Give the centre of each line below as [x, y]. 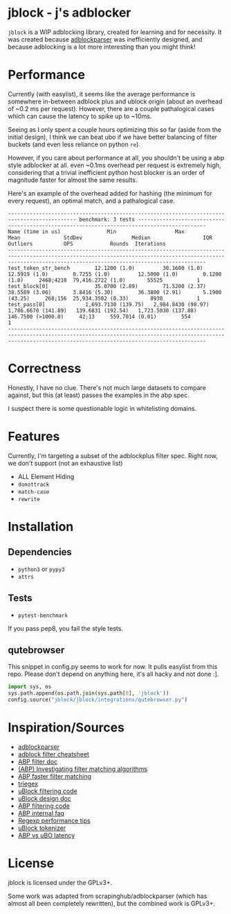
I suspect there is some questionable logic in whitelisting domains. [102, 408]
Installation [41, 526]
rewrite [29, 499]
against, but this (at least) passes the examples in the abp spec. [99, 395]
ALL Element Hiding [46, 476]
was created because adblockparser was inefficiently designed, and [105, 39]
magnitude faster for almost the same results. [73, 180]
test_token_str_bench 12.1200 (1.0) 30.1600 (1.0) [105, 268]
